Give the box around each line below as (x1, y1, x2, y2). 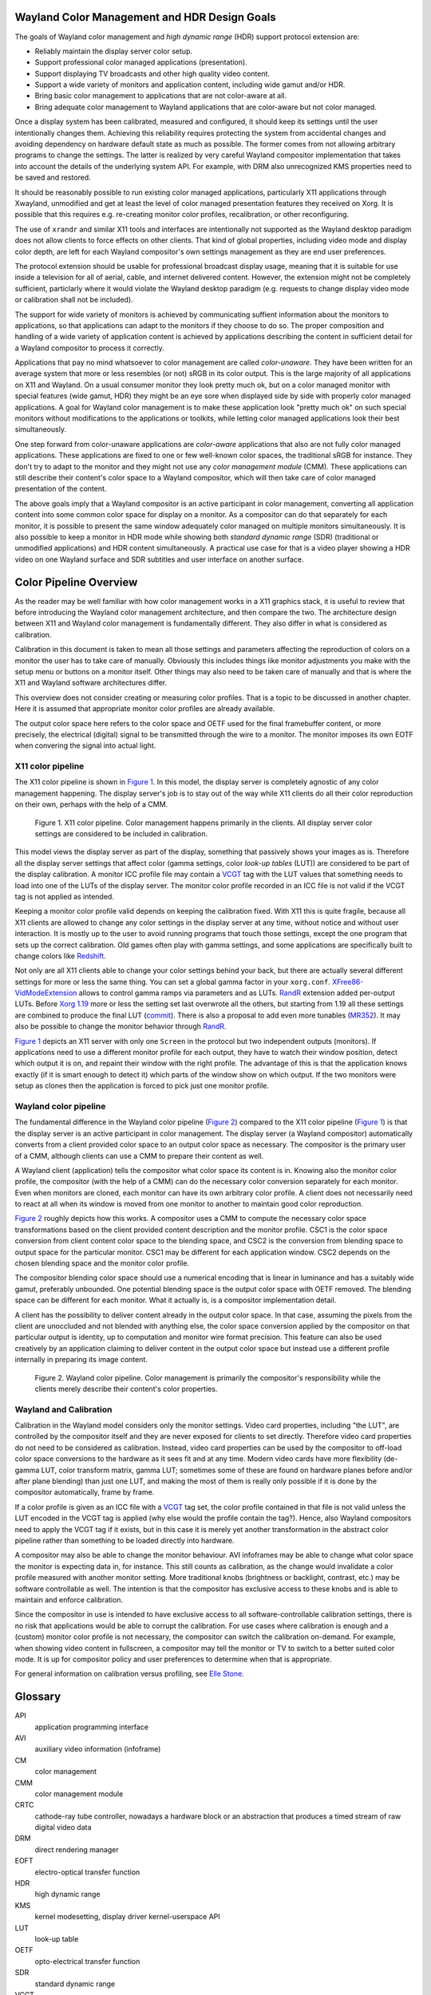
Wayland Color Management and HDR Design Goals (14, 10, 277, 24)
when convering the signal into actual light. (14, 741, 156, 750)
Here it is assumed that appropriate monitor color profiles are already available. (14, 704, 275, 713)
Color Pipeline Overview (14, 575, 138, 589)
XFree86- (331, 977, 364, 986)
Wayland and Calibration (14, 1404, 113, 1415)
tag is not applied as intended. (14, 891, 115, 901)
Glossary (14, 1690, 61, 1704)
